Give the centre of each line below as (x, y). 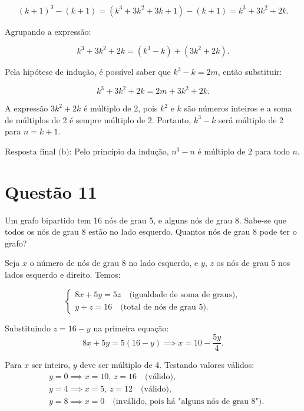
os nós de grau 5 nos (253, 263)
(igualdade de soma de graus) (182, 295)
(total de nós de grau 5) (163, 308)
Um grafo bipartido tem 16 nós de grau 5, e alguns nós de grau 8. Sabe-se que (146, 220)
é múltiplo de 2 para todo (244, 152)
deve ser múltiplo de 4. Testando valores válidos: (167, 365)
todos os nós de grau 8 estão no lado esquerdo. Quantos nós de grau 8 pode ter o (151, 231)
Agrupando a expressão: (48, 31)
